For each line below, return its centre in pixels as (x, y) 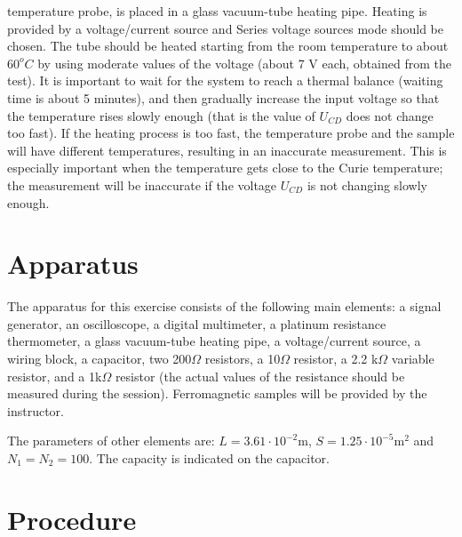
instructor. (36, 410)
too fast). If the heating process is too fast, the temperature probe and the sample (231, 133)
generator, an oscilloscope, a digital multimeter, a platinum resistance (197, 323)
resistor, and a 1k (55, 376)
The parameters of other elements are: (111, 441)
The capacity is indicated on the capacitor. (213, 458)
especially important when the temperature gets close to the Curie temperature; (225, 168)
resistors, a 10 (243, 359)
